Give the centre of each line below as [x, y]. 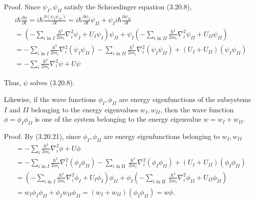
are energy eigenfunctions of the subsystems [185, 99]
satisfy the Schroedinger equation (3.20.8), [128, 6]
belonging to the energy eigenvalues [85, 109]
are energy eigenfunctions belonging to [162, 136]
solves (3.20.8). [52, 83]
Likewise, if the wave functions [50, 99]
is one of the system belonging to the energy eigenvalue [118, 119]
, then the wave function [197, 109]
